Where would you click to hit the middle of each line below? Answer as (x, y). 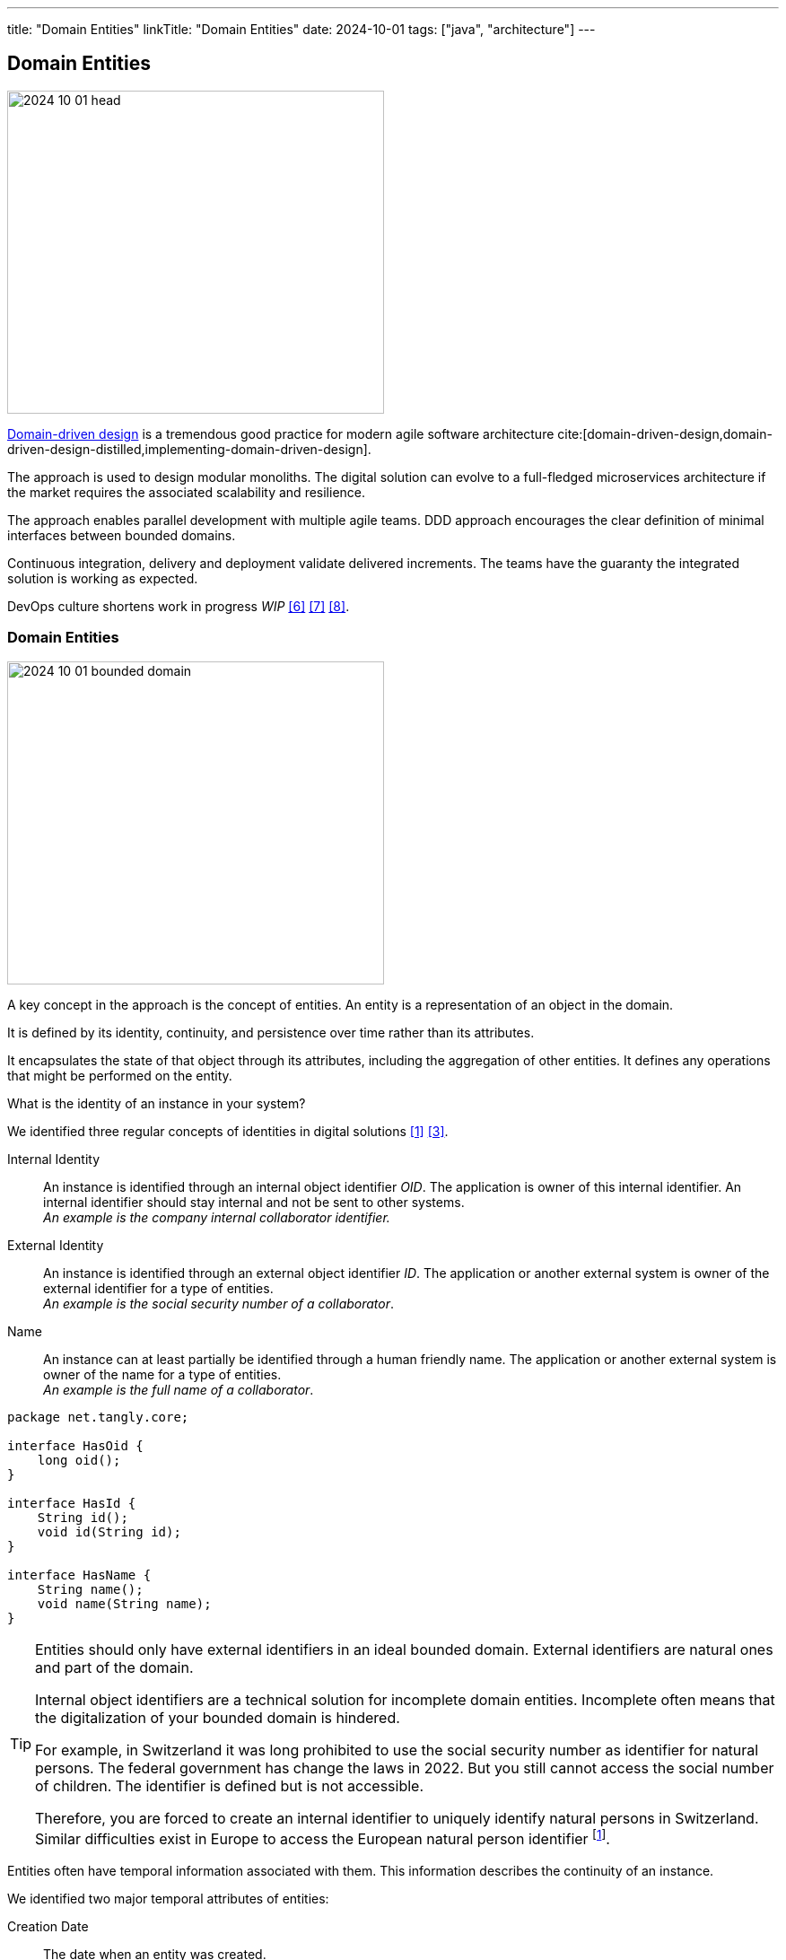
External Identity (56, 1245)
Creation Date (48, 1926)
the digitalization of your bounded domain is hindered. (218, 1717)
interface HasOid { (75, 1445)
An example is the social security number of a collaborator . (219, 1303)
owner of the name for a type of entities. (162, 1374)
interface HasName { (79, 1575)
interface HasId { (72, 1503)
